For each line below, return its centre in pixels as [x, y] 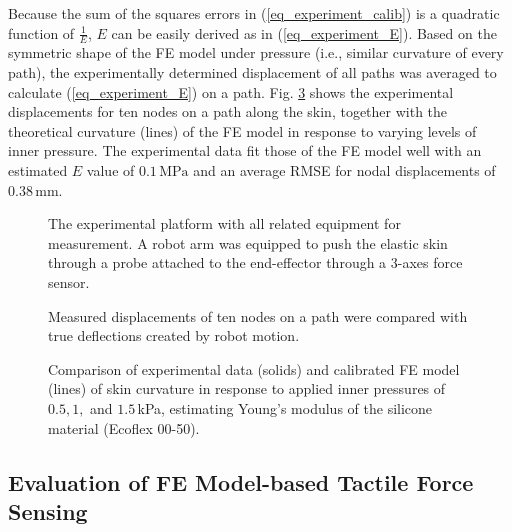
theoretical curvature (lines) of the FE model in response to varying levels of [242, 130]
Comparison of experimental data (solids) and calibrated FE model [254, 368]
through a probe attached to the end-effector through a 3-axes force [255, 262]
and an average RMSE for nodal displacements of [344, 169]
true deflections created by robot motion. [174, 335]
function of [41, 32]
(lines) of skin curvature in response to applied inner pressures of [247, 388]
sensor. [69, 281]
